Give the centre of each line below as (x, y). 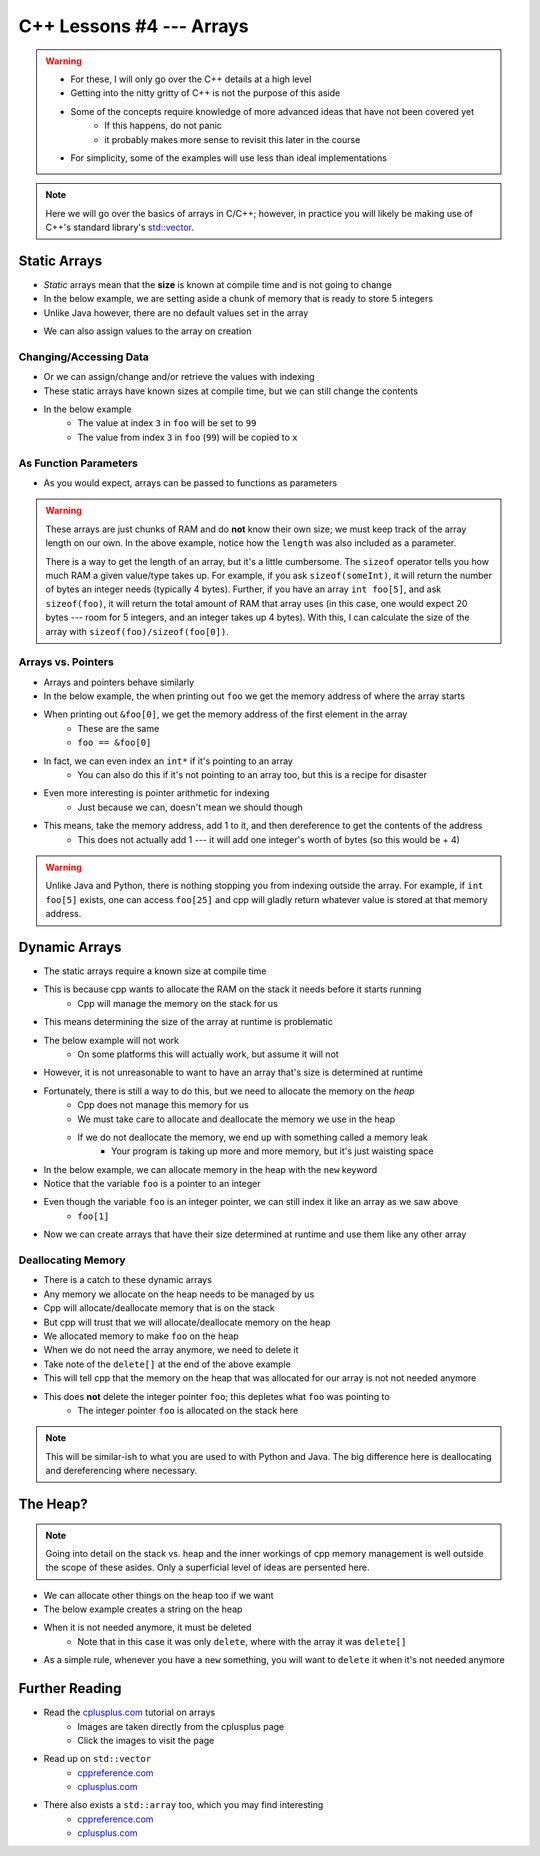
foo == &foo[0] (114, 743)
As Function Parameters (78, 463)
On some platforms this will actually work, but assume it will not (208, 1054)
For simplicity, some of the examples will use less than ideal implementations (228, 157)
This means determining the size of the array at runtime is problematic (188, 1022)
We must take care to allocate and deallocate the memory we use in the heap (236, 1119)
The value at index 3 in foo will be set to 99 (167, 423)
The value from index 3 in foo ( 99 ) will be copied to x (188, 437)
